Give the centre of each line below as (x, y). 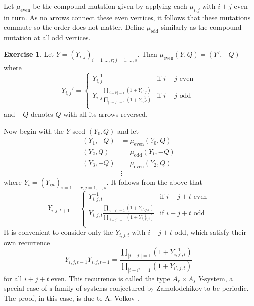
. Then (147, 54)
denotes (42, 114)
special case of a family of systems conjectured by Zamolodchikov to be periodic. (126, 288)
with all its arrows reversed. (105, 114)
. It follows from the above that (154, 181)
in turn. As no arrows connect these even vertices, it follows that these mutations (127, 17)
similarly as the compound (201, 27)
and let (128, 130)
